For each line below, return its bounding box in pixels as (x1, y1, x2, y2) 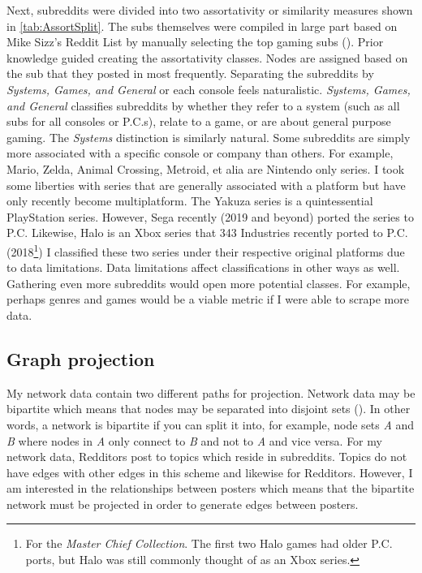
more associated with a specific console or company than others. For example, (6, 144, 394, 162)
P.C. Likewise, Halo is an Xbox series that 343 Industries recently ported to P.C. (6, 224, 408, 241)
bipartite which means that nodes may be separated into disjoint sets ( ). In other (6, 400, 411, 417)
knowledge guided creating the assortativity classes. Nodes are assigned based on (6, 49, 408, 66)
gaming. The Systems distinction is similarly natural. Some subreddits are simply (6, 128, 411, 145)
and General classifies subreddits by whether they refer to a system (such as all (6, 97, 400, 114)
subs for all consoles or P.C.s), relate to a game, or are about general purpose (6, 113, 391, 130)
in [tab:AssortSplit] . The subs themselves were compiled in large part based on (6, 17, 398, 34)
